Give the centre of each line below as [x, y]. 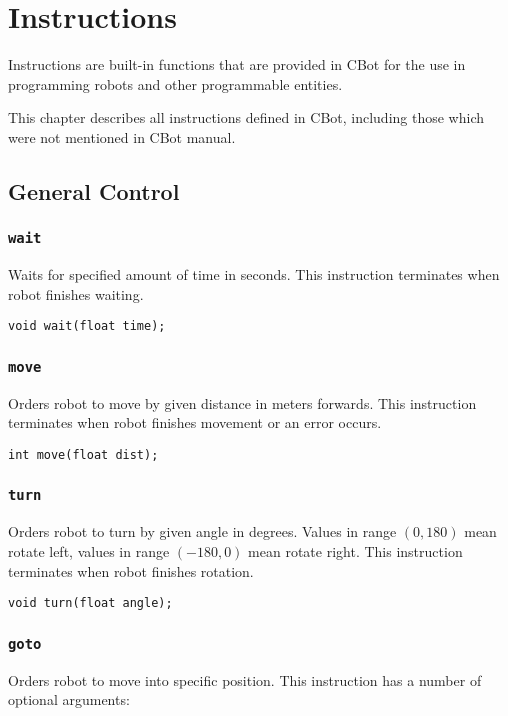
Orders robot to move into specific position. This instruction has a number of [245, 679]
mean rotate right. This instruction [355, 550]
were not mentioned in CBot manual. [122, 136]
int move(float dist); [83, 454]
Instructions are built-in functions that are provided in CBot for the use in [237, 64]
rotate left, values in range [89, 550]
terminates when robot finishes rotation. [131, 570]
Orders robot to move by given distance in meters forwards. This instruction [242, 402]
